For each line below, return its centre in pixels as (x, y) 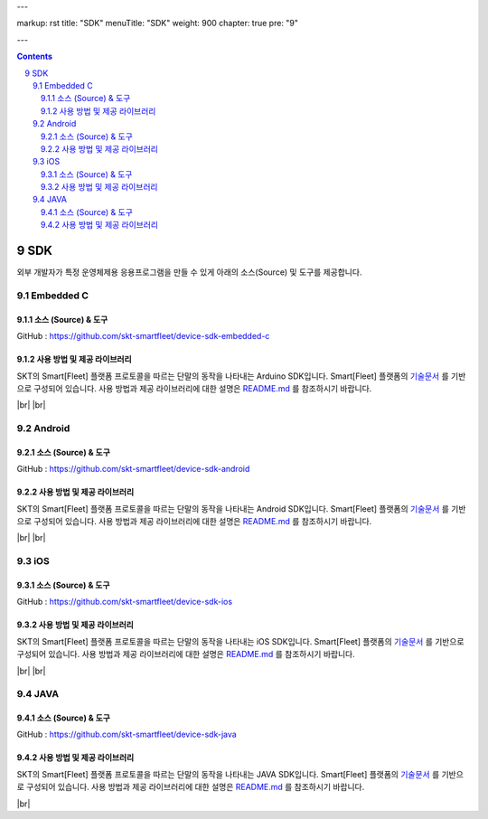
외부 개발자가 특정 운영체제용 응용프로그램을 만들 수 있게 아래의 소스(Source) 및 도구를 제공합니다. (189, 272)
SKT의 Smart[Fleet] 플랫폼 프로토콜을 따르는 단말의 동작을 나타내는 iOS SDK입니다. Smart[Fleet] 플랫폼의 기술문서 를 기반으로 (240, 641)
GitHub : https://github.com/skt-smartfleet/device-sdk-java (127, 734)
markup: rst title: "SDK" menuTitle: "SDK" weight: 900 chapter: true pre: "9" (157, 24)
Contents (35, 56)
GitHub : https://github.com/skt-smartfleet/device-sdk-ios (125, 602)
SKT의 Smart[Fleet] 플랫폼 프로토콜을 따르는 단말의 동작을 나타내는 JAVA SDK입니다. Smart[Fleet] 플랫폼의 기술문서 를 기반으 (240, 774)
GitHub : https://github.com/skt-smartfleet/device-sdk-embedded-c (143, 336)
